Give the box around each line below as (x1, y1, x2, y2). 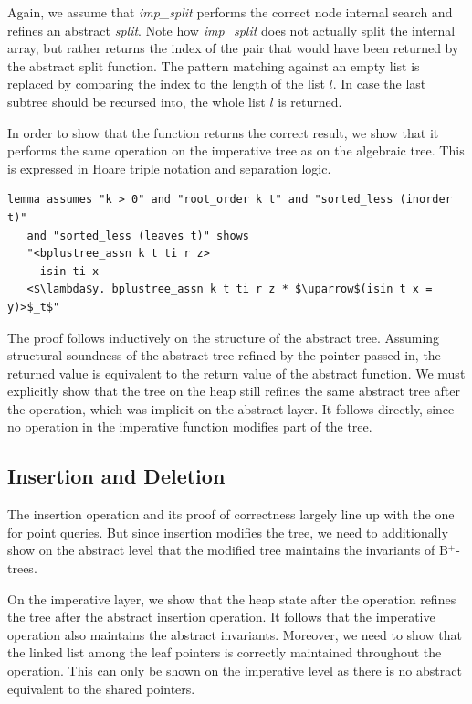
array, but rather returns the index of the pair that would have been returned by (7, 38, 459, 58)
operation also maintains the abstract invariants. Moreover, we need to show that (7, 624, 462, 644)
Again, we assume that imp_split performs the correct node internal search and (7, 3, 453, 21)
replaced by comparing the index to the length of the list (7, 74, 325, 93)
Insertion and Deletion (7, 462, 226, 490)
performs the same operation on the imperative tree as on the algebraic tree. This (7, 141, 465, 160)
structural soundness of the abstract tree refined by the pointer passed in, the (7, 346, 441, 365)
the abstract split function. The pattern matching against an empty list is (7, 56, 420, 75)
